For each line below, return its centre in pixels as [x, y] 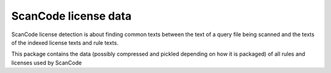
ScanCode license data [71, 16]
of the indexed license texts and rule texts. [65, 42]
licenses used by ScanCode [47, 63]
